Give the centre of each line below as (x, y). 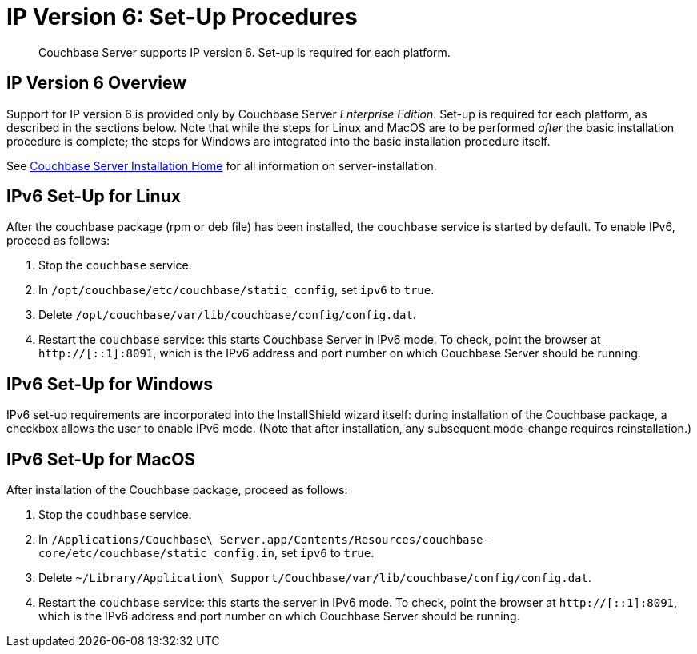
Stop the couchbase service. (115, 265)
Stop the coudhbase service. (115, 515)
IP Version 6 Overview (97, 83)
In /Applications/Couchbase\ (126, 540)
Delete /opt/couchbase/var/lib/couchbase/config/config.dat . (227, 315)
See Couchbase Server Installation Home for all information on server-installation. (222, 165)
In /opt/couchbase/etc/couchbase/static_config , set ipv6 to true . (236, 290)
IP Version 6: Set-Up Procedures (182, 17)
